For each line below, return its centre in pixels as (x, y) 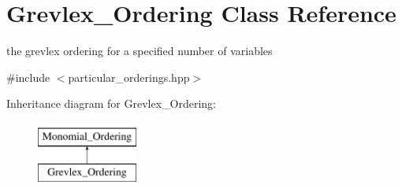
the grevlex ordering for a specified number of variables (140, 51)
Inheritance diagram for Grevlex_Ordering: (111, 103)
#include (28, 77)
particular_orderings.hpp (129, 77)
